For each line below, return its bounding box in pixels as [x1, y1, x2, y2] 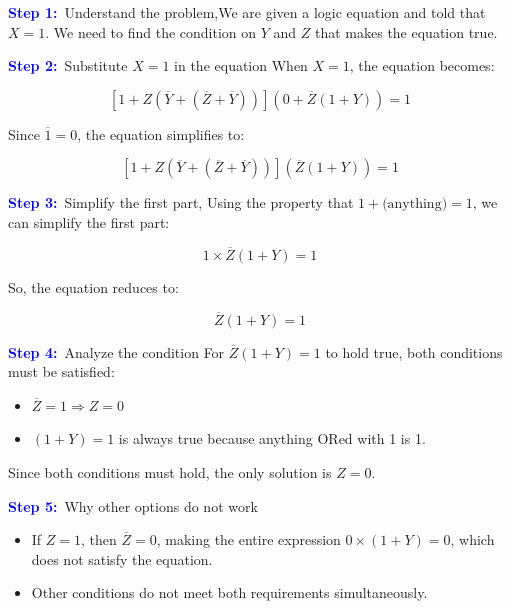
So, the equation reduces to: [8, 276, 179, 297]
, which [450, 529, 495, 550]
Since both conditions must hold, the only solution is [8, 461, 332, 482]
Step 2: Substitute [8, 55, 128, 76]
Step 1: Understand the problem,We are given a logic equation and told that [8, 2, 486, 22]
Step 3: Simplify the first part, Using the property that [8, 192, 354, 213]
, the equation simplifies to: [77, 123, 245, 144]
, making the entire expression [156, 529, 341, 550]
